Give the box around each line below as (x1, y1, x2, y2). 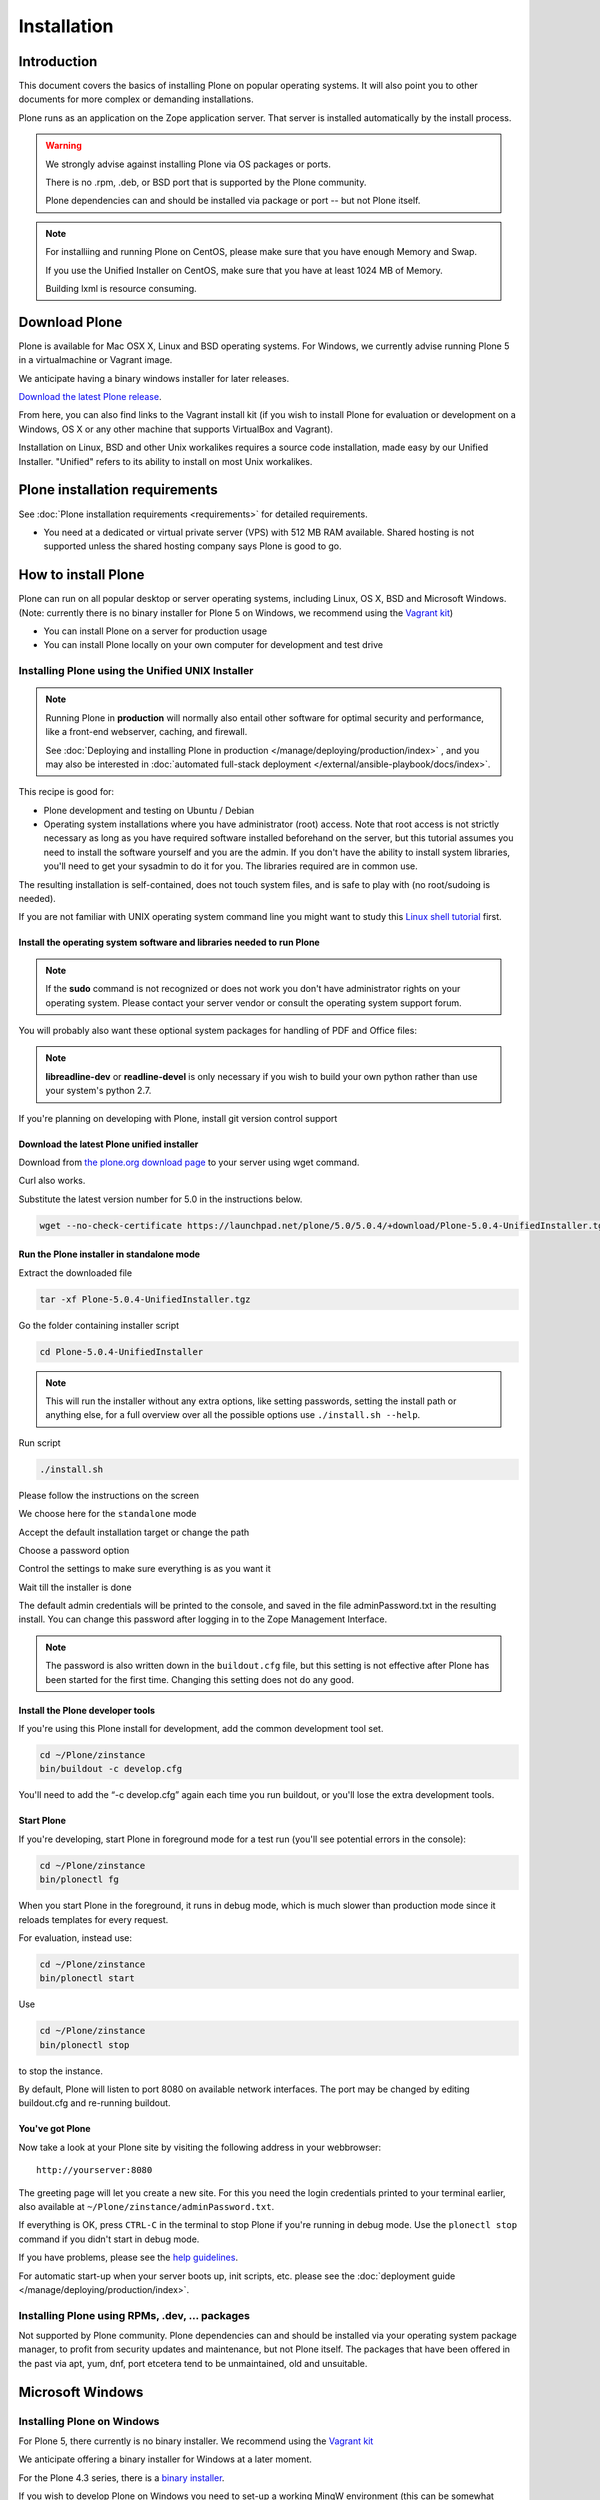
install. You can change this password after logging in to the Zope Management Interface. (18, 1613, 388, 1625)
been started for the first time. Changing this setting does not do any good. (45, 1673, 355, 1685)
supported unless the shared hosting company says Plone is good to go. (43, 540, 342, 552)
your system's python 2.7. (45, 1085, 152, 1097)
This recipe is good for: (18, 786, 115, 798)
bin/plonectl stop (39, 2039, 130, 2050)
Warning (45, 140, 82, 152)
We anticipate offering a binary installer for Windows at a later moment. (18, 2453, 312, 2465)
